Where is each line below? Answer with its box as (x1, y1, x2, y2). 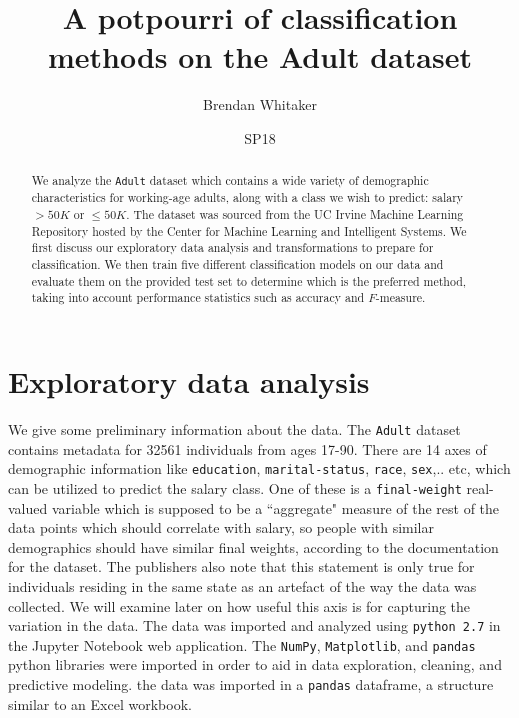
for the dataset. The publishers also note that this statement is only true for (8, 556, 475, 577)
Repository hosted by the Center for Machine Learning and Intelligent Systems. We (31, 222, 467, 239)
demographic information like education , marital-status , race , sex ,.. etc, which (8, 458, 511, 479)
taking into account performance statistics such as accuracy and (31, 289, 365, 306)
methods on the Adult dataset (47, 36, 472, 77)
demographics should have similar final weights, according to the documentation (8, 536, 499, 557)
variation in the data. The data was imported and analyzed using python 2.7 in (8, 615, 501, 636)
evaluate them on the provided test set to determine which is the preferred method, (31, 272, 467, 289)
